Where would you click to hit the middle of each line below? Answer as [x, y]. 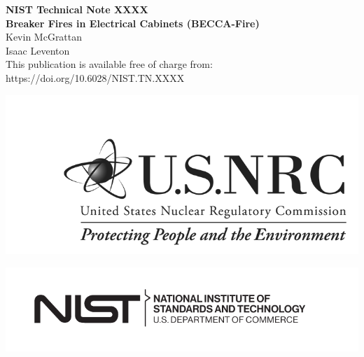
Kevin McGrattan [44, 37]
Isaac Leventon [38, 50]
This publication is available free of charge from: [109, 64]
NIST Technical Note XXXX [77, 9]
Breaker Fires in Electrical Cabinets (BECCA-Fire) [133, 23]
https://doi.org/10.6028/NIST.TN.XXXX [95, 77]
